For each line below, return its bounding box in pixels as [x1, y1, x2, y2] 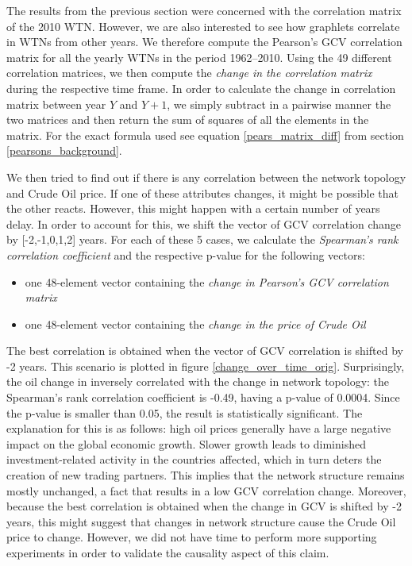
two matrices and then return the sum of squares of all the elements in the [6, 111, 369, 128]
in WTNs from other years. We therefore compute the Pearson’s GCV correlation [6, 33, 402, 50]
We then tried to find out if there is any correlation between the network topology [6, 168, 406, 185]
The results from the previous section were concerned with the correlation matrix [6, 2, 402, 18]
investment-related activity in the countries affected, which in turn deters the [6, 451, 382, 468]
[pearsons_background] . [6, 142, 122, 159]
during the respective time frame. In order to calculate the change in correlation [6, 79, 396, 96]
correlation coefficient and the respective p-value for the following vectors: [6, 246, 365, 263]
